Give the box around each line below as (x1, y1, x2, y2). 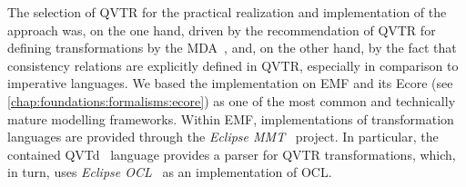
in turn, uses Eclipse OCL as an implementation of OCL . (7, 162, 332, 182)
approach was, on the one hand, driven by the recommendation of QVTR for (7, 20, 436, 39)
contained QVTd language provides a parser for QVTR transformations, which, (7, 144, 456, 163)
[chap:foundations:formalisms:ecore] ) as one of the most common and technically (7, 91, 456, 110)
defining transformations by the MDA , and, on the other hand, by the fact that (7, 38, 457, 57)
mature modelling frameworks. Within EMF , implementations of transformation (7, 109, 454, 128)
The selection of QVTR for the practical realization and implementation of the (7, 3, 447, 21)
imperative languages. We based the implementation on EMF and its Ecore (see (7, 74, 453, 93)
